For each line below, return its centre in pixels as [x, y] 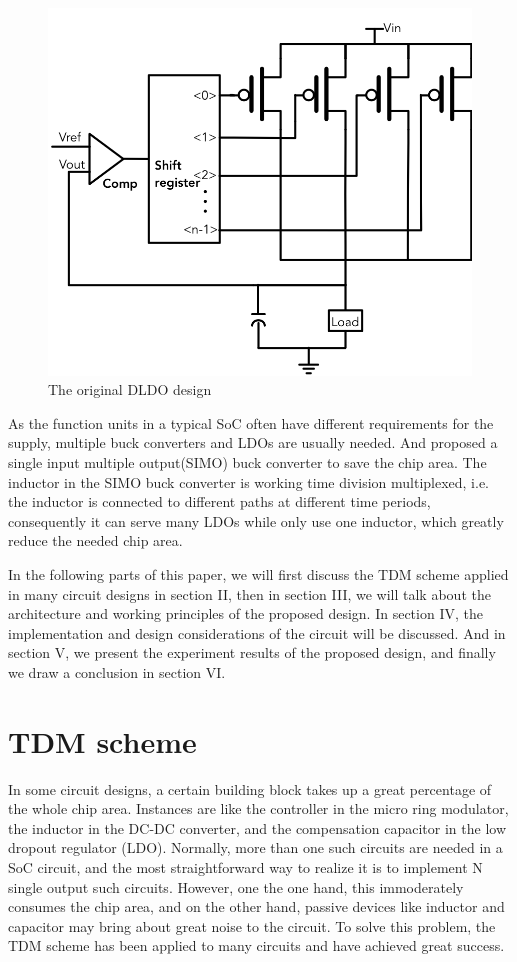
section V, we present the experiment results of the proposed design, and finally [252, 652]
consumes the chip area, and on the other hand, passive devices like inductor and [256, 906]
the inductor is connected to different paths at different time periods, [219, 501]
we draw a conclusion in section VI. [117, 671]
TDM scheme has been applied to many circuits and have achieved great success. [256, 945]
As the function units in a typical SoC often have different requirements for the [251, 422]
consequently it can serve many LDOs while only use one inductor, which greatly [256, 520]
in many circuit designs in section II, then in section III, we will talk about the [249, 593]
